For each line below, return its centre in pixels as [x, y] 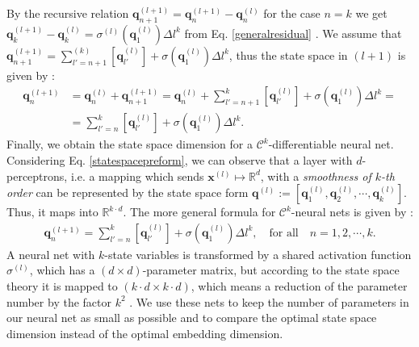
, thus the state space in [288, 54]
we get [371, 13]
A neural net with [51, 254]
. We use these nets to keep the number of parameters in [269, 301]
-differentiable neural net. [331, 144]
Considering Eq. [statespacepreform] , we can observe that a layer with [180, 160]
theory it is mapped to [62, 286]
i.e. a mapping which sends [137, 176]
